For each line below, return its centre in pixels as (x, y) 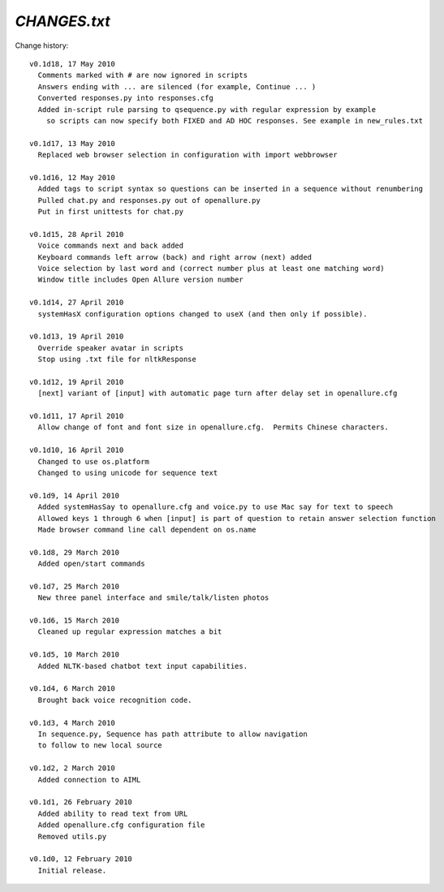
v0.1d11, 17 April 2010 (77, 416)
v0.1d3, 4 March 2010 (72, 723)
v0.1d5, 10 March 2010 (75, 655)
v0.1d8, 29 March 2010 (75, 552)
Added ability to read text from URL (113, 813)
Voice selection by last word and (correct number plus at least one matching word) (211, 268)
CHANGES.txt (63, 21)
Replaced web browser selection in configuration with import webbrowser (188, 155)
